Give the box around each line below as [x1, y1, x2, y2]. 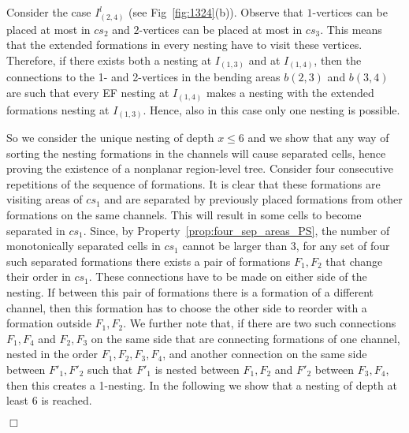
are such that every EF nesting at [6, 84, 169, 101]
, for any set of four [296, 237, 390, 254]
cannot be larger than [182, 237, 288, 254]
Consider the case [6, 4, 91, 20]
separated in [6, 222, 65, 238]
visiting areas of [6, 191, 83, 207]
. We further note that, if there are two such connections [123, 315, 396, 331]
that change [325, 252, 383, 269]
